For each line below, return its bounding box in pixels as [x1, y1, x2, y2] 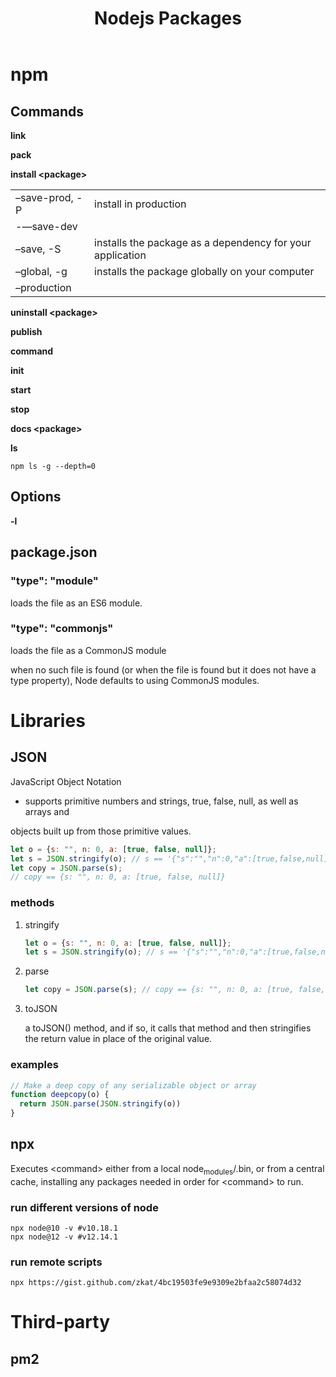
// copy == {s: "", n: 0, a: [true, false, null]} [10, 872, 226, 882]
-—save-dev [15, 220, 78, 233]
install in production [94, 197, 187, 211]
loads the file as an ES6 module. [10, 597, 143, 609]
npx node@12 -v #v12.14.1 [10, 1232, 118, 1242]
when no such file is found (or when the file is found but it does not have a [10, 663, 317, 676]
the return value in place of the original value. [24, 1033, 213, 1045]
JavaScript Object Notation [10, 775, 122, 787]
